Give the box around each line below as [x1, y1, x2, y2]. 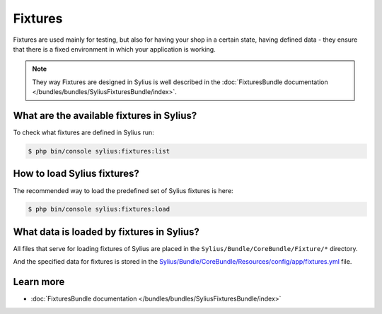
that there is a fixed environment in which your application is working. [13, 45, 216, 53]
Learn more [13, 276, 65, 288]
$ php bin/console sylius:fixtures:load [28, 205, 170, 214]
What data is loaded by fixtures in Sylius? [13, 226, 199, 238]
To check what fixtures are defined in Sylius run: [13, 128, 155, 137]
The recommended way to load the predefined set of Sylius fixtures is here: [13, 186, 233, 194]
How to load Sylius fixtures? [13, 168, 139, 180]
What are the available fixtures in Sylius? [13, 110, 197, 122]
